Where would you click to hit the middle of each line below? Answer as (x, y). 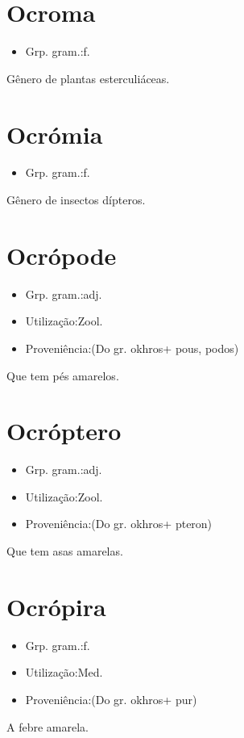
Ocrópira (56, 606)
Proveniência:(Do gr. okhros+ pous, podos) (132, 348)
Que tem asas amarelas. (65, 551)
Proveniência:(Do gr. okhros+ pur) (111, 699)
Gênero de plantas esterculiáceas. (88, 78)
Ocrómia (55, 134)
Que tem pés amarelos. (63, 375)
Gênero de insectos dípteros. (76, 200)
